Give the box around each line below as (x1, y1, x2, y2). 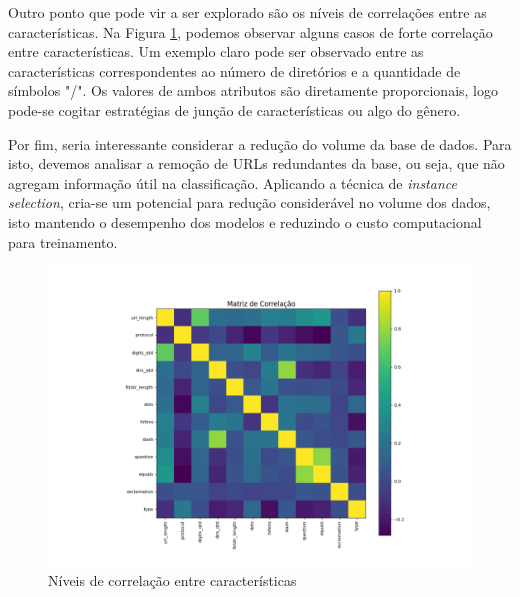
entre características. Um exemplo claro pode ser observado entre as (8, 41, 424, 62)
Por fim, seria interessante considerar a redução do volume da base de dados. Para (8, 133, 512, 154)
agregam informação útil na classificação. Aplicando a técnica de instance (8, 172, 457, 193)
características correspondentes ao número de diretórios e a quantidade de (8, 60, 461, 81)
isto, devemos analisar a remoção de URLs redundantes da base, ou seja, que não (8, 153, 505, 174)
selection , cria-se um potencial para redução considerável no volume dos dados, (8, 192, 491, 213)
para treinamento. (8, 231, 118, 252)
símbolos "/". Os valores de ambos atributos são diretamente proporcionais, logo (8, 80, 498, 101)
